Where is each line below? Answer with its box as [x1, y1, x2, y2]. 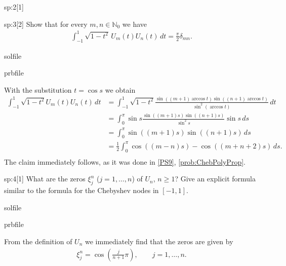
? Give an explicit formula [175, 173, 256, 184]
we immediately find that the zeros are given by [85, 236, 233, 246]
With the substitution [4, 84, 72, 95]
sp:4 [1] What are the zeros [4, 173, 86, 184]
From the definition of [4, 236, 72, 246]
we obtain [105, 84, 136, 95]
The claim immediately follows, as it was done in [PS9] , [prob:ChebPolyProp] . [4, 156, 246, 167]
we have [122, 18, 147, 29]
